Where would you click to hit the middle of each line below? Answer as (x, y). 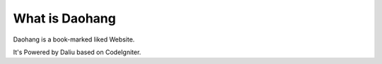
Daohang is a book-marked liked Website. (74, 39)
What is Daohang (64, 18)
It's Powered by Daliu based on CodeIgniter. (77, 52)
